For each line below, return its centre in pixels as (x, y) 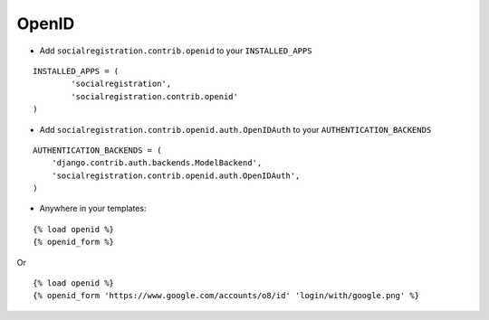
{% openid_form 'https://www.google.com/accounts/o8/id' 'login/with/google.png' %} (226, 296)
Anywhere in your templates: (93, 209)
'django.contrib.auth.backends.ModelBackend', (157, 163)
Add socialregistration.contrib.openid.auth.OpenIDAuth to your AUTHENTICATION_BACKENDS (235, 129)
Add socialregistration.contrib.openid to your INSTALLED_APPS (176, 51)
